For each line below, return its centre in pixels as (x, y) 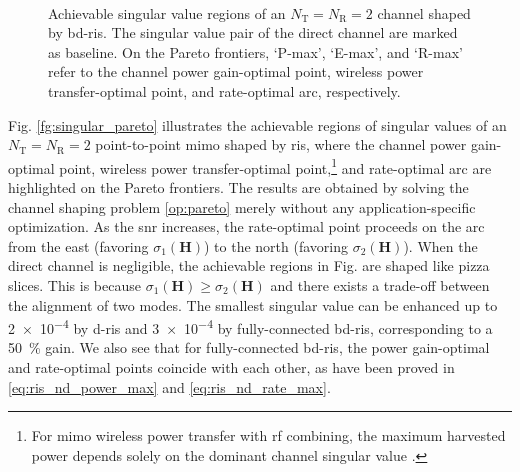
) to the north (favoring (275, 245)
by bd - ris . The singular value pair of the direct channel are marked (253, 32)
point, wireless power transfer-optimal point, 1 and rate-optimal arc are (275, 166)
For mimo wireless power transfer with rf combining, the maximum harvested (268, 435)
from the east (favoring (78, 245)
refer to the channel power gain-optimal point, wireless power (236, 71)
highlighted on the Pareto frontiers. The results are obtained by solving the (238, 187)
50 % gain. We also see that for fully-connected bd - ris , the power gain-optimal (249, 347)
